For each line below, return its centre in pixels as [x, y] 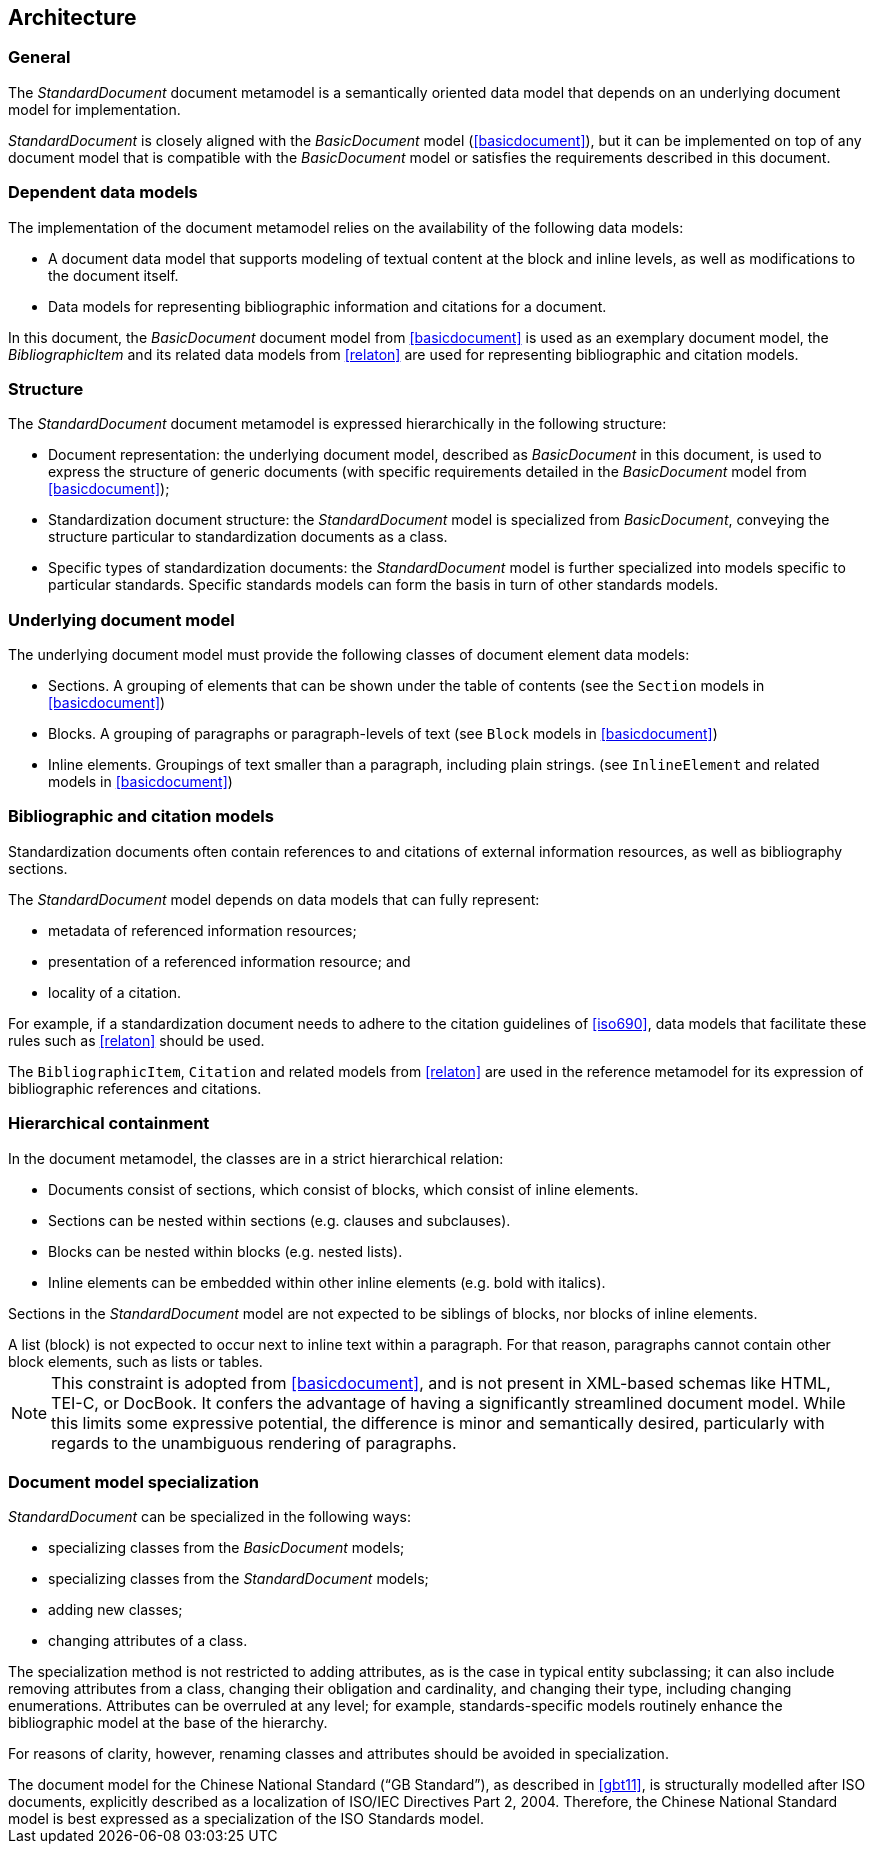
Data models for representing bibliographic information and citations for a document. [327, 306]
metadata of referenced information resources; [202, 930]
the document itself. [113, 275]
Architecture [72, 17]
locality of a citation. [115, 992]
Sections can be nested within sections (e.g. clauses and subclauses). [279, 1220]
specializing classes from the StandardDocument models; [238, 1579]
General [39, 57]
